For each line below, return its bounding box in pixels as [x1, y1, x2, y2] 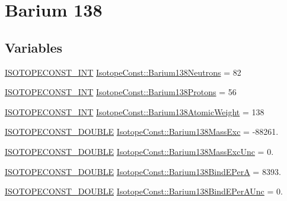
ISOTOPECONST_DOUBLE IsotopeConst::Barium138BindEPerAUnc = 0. [5, 185, 283, 197]
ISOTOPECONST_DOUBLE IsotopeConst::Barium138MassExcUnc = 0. [5, 145, 274, 157]
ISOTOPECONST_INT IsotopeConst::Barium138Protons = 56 [5, 86, 237, 98]
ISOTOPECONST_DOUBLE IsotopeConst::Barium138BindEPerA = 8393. [5, 165, 281, 177]
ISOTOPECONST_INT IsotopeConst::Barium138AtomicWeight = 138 [5, 105, 264, 118]
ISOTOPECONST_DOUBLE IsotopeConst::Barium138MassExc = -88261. [5, 125, 279, 138]
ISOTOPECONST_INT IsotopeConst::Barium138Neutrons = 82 [5, 66, 241, 78]
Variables [5, 38, 63, 56]
